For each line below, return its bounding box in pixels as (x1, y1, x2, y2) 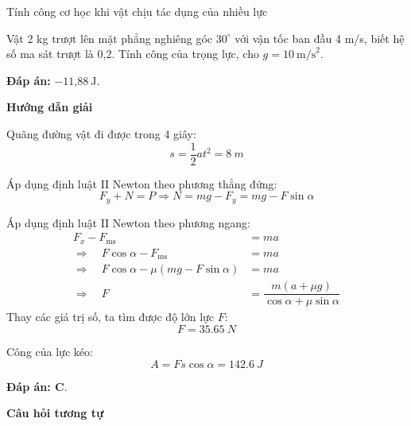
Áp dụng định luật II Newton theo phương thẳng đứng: (6, 175, 277, 192)
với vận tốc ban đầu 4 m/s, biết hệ (235, 29, 405, 46)
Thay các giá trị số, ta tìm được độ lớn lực (6, 308, 215, 325)
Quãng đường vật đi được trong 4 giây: (6, 125, 196, 141)
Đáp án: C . (6, 378, 68, 394)
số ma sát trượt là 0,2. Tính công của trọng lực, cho (6, 45, 259, 62)
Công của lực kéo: (6, 343, 93, 359)
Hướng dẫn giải (6, 99, 93, 115)
